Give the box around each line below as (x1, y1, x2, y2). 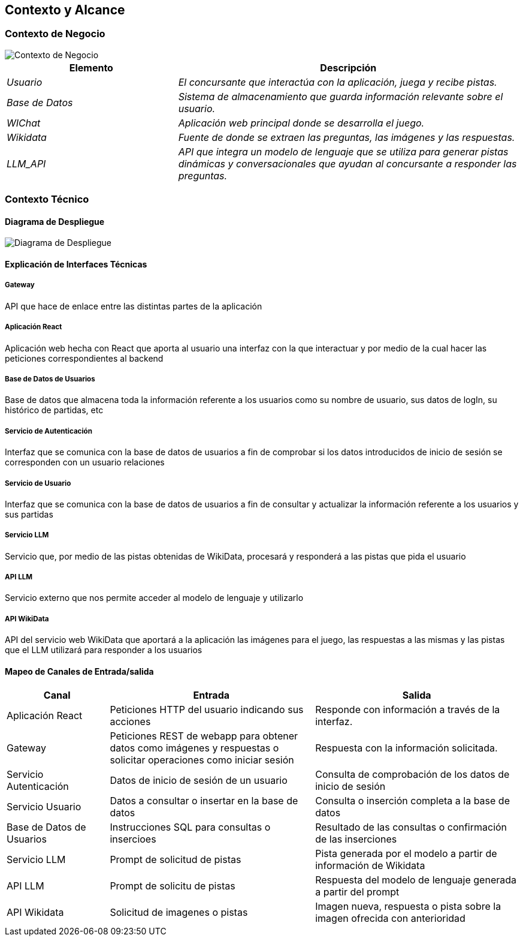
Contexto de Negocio (5, 28, 105, 40)
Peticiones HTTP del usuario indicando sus (110, 704, 304, 716)
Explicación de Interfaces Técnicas (5, 259, 147, 269)
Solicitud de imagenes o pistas (110, 906, 248, 919)
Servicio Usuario (7, 801, 81, 813)
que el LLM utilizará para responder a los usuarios (5, 645, 202, 656)
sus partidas (5, 509, 53, 519)
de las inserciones (315, 833, 397, 846)
